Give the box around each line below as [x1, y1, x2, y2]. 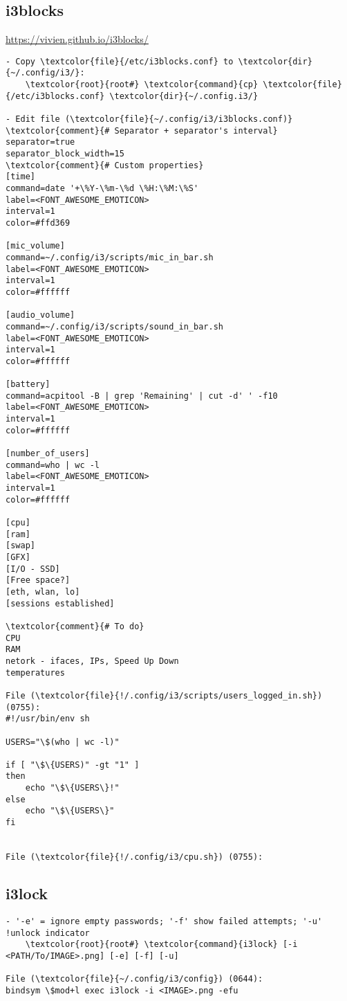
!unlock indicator [6, 928, 90, 938]
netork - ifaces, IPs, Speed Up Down [6, 656, 179, 666]
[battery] [6, 379, 50, 390]
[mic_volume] [6, 241, 65, 251]
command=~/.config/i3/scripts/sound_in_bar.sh [6, 321, 223, 332]
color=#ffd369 [6, 217, 71, 228]
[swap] [6, 541, 35, 551]
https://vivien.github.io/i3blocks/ [6, 32, 149, 46]
